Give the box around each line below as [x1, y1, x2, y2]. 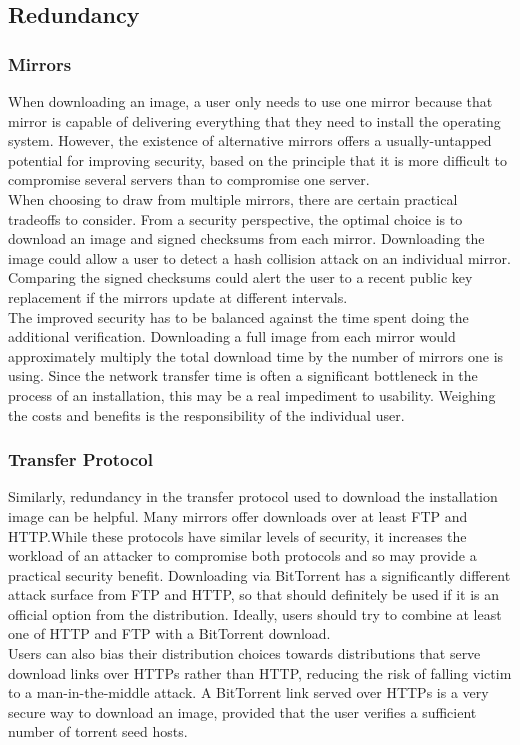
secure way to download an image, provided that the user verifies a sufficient [8, 701, 477, 722]
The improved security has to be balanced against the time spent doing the [8, 306, 469, 327]
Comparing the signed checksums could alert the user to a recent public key [8, 267, 473, 288]
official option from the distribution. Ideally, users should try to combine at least [8, 603, 502, 624]
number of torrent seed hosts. [8, 721, 188, 742]
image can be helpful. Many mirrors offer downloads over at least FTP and [8, 505, 468, 526]
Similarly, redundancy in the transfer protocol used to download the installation [8, 486, 498, 507]
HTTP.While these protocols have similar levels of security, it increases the [8, 525, 467, 546]
